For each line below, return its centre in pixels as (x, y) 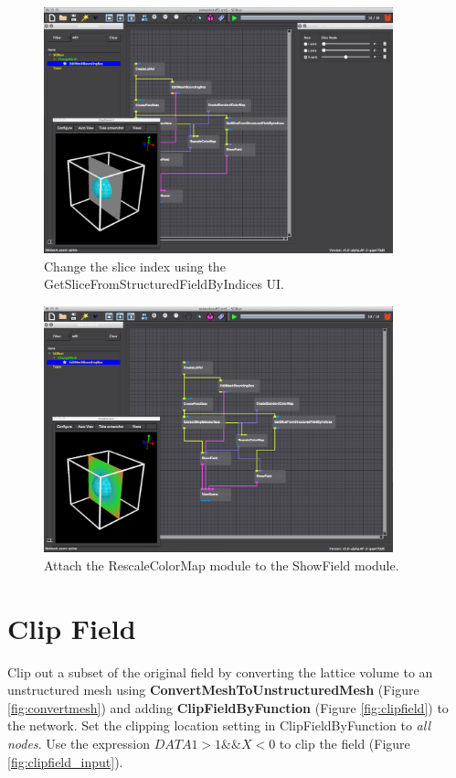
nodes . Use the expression (79, 743)
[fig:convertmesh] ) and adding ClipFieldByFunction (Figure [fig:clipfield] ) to (228, 707)
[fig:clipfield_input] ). (65, 761)
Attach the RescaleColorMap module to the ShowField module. (222, 565)
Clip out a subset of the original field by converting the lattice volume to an (220, 671)
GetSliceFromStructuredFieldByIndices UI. (164, 284)
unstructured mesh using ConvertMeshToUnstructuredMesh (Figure (213, 690)
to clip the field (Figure (345, 743)
